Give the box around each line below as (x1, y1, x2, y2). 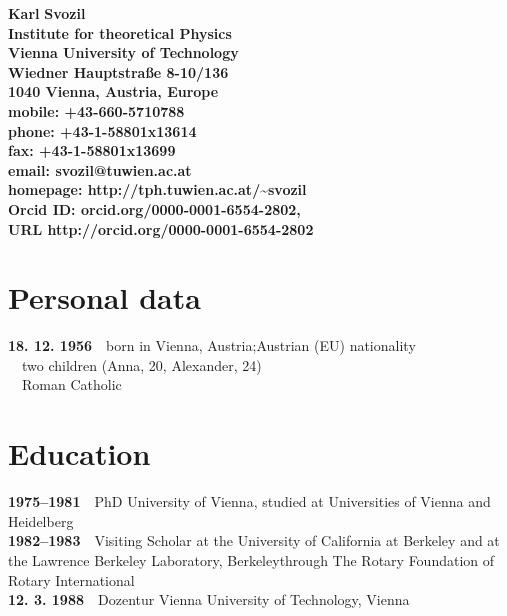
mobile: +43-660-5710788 (8, 100, 185, 121)
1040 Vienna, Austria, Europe (8, 81, 219, 102)
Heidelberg (8, 510, 74, 531)
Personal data (8, 277, 201, 318)
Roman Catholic (22, 374, 122, 395)
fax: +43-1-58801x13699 (8, 140, 176, 161)
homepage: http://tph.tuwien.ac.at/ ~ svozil (8, 179, 307, 200)
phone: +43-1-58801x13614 (8, 120, 197, 141)
